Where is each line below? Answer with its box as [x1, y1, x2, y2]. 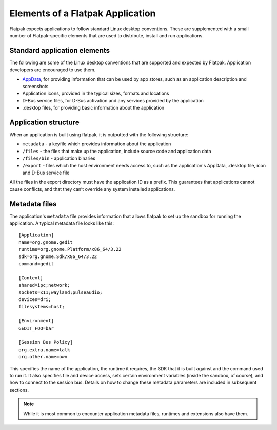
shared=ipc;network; [18, 282, 70, 288]
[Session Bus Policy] [18, 339, 73, 346]
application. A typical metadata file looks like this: [9, 220, 114, 226]
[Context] [18, 275, 43, 281]
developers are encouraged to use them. [9, 67, 96, 73]
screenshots [22, 83, 49, 90]
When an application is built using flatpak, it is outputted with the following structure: [9, 132, 189, 138]
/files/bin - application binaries [22, 155, 96, 161]
